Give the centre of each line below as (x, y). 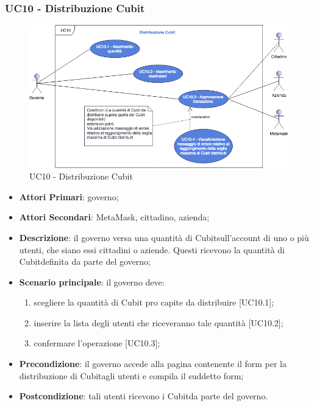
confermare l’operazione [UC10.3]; (97, 343)
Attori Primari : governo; (69, 196)
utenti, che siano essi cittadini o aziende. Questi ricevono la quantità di (152, 249)
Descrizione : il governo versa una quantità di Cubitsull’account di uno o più (164, 237)
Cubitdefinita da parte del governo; (85, 261)
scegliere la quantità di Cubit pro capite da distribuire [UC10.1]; (154, 302)
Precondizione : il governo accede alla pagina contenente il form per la (153, 364)
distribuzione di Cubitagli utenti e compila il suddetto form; (131, 375)
